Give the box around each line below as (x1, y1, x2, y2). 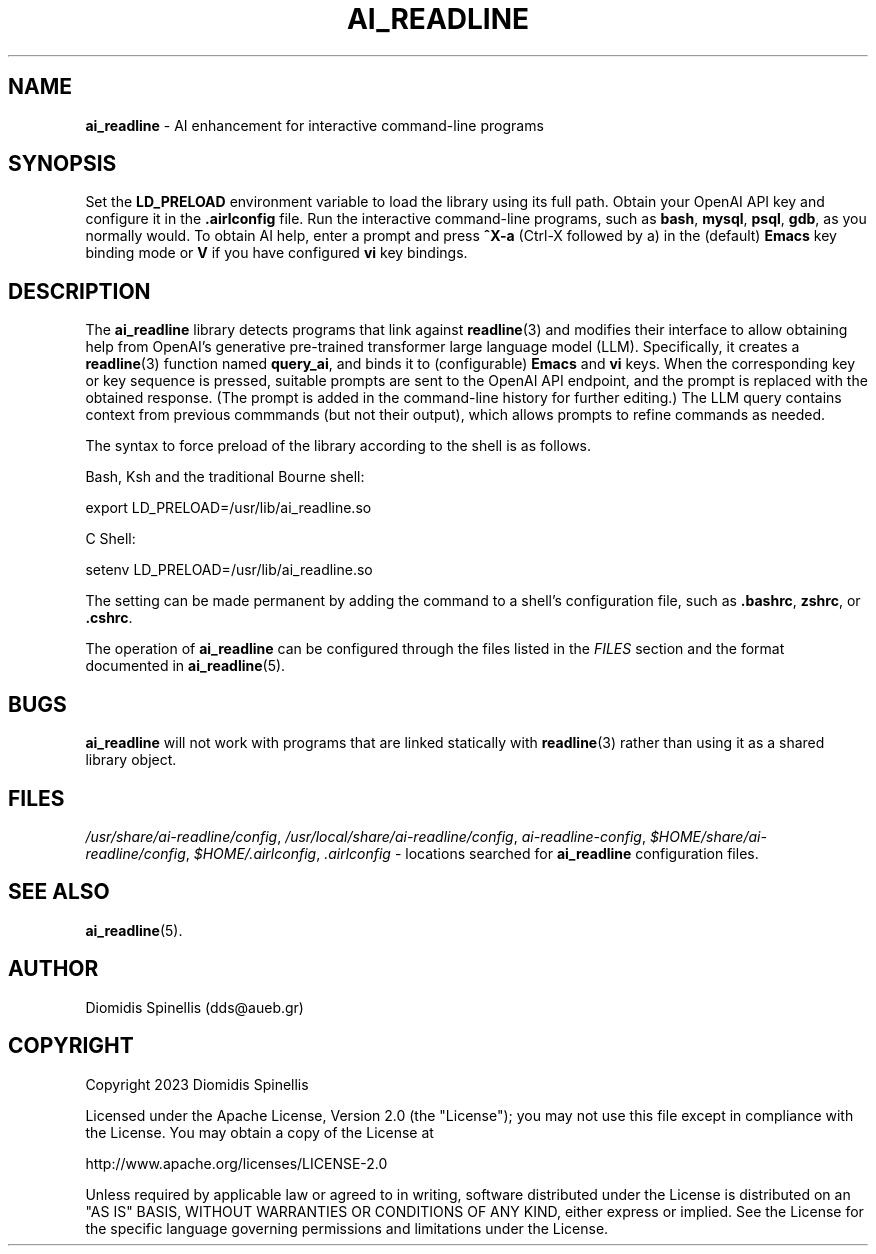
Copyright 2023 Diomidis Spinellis (85, 1075, 309, 1093)
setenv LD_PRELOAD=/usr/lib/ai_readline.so (85, 561, 373, 579)
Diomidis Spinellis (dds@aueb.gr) (85, 998, 304, 1016)
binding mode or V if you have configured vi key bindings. (85, 244, 468, 262)
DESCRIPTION (8, 278, 151, 304)
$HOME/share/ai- (649, 827, 767, 845)
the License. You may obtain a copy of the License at (85, 1123, 434, 1141)
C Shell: (85, 530, 136, 548)
